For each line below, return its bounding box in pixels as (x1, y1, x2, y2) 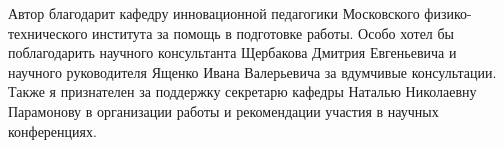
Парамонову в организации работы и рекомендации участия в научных (8, 100, 439, 121)
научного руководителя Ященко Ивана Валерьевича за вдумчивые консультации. (8, 61, 497, 82)
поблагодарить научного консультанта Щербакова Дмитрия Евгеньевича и (8, 42, 457, 63)
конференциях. (8, 120, 97, 141)
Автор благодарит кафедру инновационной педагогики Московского (8, 3, 420, 23)
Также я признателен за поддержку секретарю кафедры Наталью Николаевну (8, 81, 477, 102)
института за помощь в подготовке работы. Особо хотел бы (92, 22, 455, 43)
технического (8, 22, 88, 43)
